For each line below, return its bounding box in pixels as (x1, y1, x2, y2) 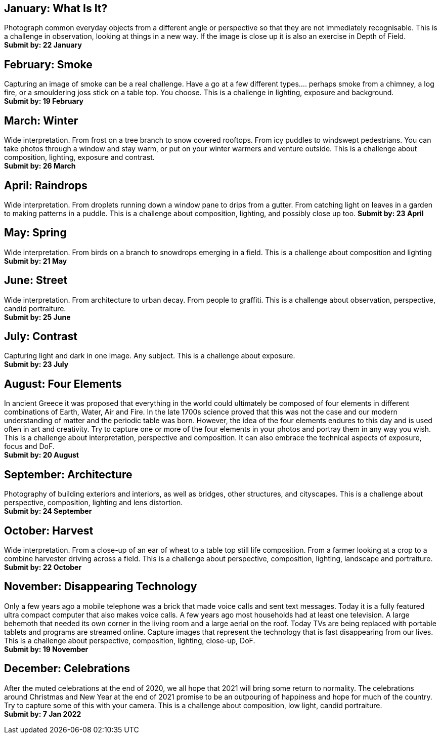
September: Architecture (4, 468, 133, 481)
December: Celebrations (4, 662, 130, 675)
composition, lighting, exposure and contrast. (4, 153, 155, 162)
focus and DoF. (4, 442, 55, 451)
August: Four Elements (4, 377, 122, 390)
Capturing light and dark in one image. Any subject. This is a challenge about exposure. (4, 351, 295, 360)
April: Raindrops (4, 179, 87, 192)
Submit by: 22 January (4, 40, 82, 50)
